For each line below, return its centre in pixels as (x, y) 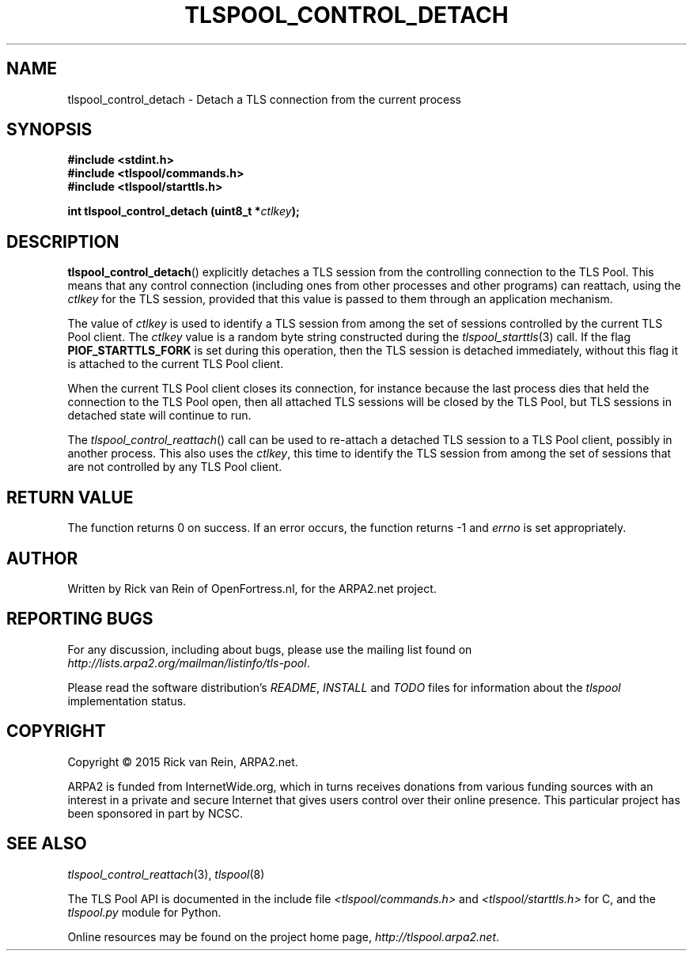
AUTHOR (42, 558)
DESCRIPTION (63, 241)
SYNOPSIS (49, 130)
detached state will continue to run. (159, 416)
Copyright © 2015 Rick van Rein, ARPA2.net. (183, 761)
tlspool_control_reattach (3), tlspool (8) (166, 874)
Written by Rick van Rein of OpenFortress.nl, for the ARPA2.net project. (252, 588)
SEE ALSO (47, 844)
